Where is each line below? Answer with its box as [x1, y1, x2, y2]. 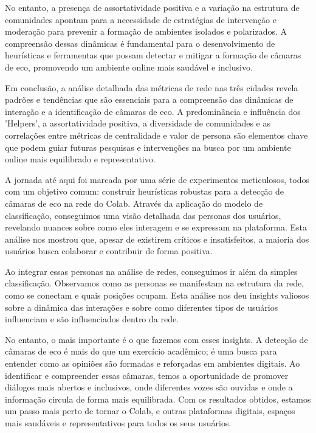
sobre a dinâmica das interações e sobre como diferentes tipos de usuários [5, 300, 278, 313]
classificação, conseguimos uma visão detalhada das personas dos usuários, [5, 209, 281, 221]
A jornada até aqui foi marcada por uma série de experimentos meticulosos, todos [5, 173, 310, 185]
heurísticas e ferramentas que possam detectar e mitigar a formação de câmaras [5, 49, 301, 61]
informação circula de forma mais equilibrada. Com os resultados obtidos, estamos [5, 392, 311, 405]
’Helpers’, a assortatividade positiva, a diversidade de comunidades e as [5, 117, 270, 130]
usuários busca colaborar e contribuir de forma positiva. [5, 244, 213, 257]
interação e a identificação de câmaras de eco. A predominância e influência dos [5, 105, 301, 117]
